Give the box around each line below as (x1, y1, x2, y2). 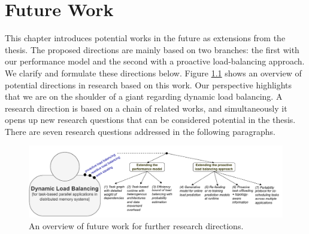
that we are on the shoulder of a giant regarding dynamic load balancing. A (5, 90, 283, 103)
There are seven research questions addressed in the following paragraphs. (5, 125, 275, 137)
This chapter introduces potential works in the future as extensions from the (5, 32, 286, 44)
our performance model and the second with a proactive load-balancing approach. (5, 55, 305, 67)
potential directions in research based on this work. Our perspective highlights (5, 78, 292, 91)
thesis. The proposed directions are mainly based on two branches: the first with (5, 43, 299, 56)
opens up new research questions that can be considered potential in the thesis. (5, 113, 296, 126)
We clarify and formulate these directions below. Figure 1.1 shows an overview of (5, 66, 302, 79)
